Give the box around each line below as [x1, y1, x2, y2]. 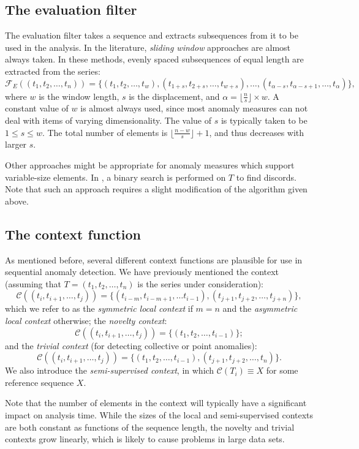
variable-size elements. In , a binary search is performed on [5, 170, 226, 183]
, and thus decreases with [209, 126, 304, 138]
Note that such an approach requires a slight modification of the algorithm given [5, 183, 308, 195]
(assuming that [5, 277, 61, 290]
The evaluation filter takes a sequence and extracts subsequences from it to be [5, 29, 298, 42]
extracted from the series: [5, 64, 100, 77]
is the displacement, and [129, 89, 220, 102]
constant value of [5, 102, 69, 115]
